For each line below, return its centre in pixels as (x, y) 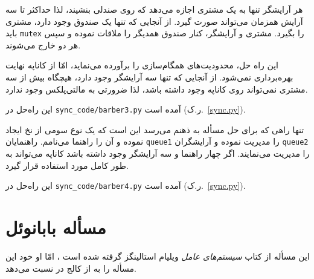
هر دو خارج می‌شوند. (43, 44)
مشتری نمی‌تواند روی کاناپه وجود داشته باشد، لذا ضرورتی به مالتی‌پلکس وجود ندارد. (157, 89)
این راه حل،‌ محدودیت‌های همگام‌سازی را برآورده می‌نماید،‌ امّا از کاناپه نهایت (142, 65)
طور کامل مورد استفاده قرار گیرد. (67, 165)
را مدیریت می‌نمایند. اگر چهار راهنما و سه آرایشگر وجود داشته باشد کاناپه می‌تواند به (158, 153)
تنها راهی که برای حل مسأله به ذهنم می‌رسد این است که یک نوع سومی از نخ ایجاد (155, 129)
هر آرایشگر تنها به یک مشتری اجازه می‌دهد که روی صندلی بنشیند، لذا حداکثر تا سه (154, 9)
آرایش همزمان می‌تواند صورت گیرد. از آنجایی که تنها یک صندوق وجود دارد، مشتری (154, 21)
